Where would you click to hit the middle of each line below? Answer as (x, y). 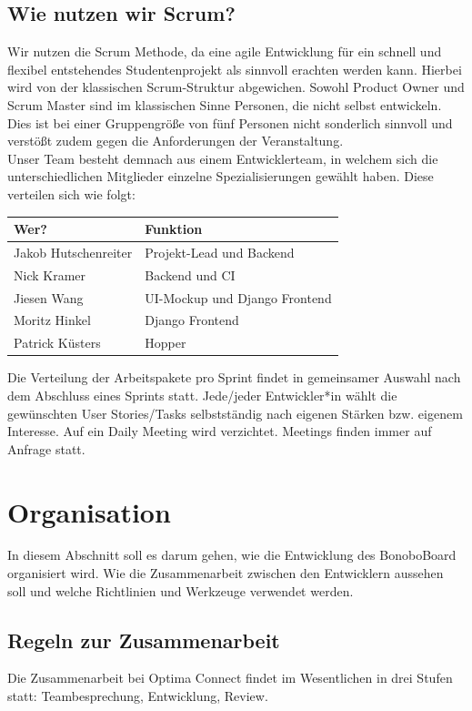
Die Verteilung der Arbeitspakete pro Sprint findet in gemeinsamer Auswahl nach (234, 377)
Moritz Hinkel (52, 320)
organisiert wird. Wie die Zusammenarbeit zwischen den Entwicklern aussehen (226, 573)
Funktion (174, 229)
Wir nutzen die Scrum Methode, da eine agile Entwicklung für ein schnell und (225, 51)
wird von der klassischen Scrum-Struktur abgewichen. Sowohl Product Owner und (236, 87)
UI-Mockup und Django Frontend (238, 297)
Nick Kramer (50, 274)
